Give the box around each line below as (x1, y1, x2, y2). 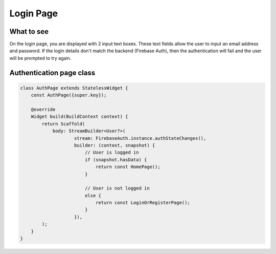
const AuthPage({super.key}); (31, 92, 107, 98)
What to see (9, 27, 49, 36)
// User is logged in (84, 150, 139, 156)
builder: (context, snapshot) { (74, 142, 155, 148)
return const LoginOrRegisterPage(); (95, 200, 190, 206)
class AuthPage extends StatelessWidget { (20, 85, 128, 91)
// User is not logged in (84, 185, 150, 192)
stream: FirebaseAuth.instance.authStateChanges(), (74, 135, 206, 141)
